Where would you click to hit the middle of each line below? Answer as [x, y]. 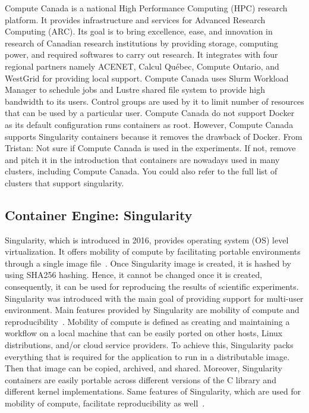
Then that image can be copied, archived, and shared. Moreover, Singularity [144, 368]
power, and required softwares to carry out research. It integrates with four [141, 54]
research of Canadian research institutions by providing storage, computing [141, 43]
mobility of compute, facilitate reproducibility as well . [105, 403]
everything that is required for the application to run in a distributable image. [147, 356]
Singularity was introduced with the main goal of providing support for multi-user [154, 298]
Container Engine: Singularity [99, 215]
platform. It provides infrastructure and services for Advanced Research [135, 19]
